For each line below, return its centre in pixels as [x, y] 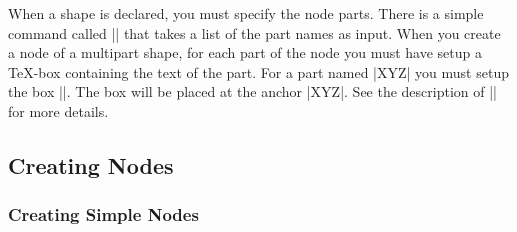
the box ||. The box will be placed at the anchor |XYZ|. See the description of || [252, 91]
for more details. [58, 110]
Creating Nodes [91, 164]
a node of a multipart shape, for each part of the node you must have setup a [245, 52]
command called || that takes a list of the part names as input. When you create [254, 32]
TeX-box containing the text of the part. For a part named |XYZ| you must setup [258, 71]
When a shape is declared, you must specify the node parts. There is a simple [246, 13]
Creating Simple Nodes [103, 214]
